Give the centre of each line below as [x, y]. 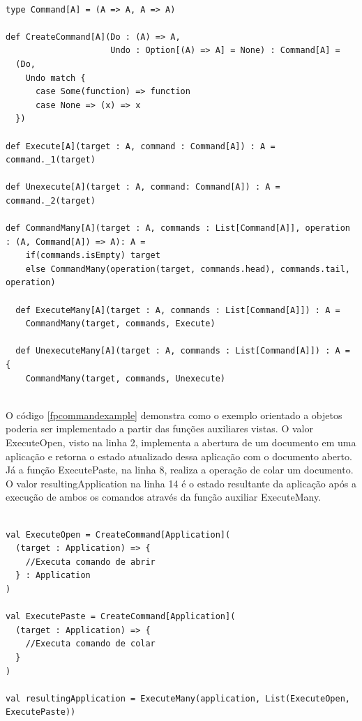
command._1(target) [51, 160]
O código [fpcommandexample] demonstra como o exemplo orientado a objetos [174, 415]
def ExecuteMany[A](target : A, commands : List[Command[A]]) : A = [178, 310]
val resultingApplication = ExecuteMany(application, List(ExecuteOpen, [178, 698]
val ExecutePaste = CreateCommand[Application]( [121, 617]
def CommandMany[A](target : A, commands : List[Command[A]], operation [178, 228]
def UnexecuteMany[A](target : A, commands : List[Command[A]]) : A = [183, 351]
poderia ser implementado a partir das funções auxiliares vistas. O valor [159, 428]
